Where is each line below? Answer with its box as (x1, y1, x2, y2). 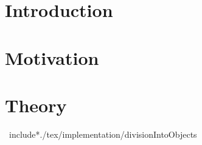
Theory (5, 92, 67, 117)
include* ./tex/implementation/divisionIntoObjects (9, 127, 197, 140)
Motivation (5, 45, 99, 70)
